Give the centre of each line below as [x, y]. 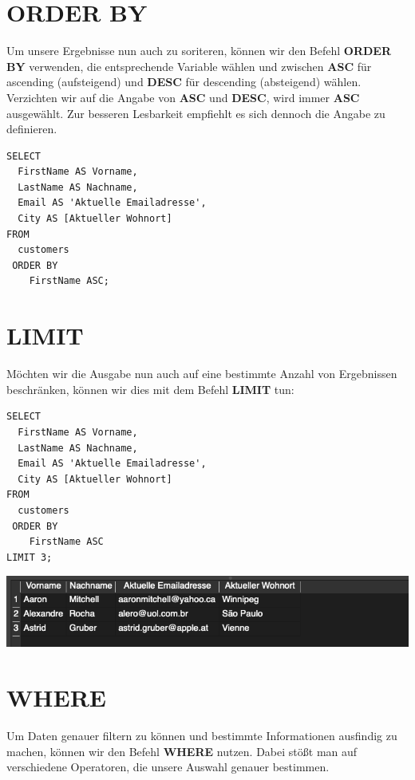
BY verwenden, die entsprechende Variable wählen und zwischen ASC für [189, 66]
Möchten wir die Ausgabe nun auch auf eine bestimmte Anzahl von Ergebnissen [202, 374]
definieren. [32, 129]
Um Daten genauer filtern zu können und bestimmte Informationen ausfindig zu [202, 736]
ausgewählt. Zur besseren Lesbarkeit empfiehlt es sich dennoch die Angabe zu [196, 113]
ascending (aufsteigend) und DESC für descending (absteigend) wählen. [184, 82]
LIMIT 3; [30, 557]
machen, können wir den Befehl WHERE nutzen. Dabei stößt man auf [182, 751]
